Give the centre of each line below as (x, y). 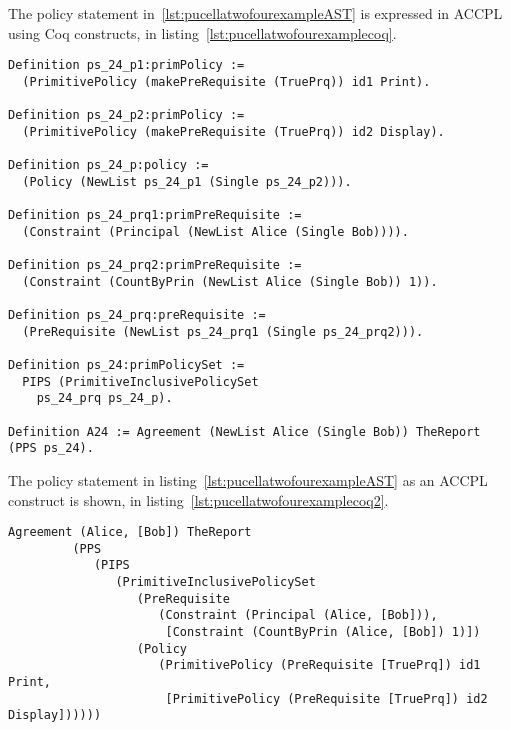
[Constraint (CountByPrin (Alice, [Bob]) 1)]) (323, 632)
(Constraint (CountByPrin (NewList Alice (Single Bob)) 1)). (230, 281)
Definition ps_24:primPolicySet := (126, 365)
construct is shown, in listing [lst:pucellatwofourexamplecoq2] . (198, 499)
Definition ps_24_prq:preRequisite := (137, 315)
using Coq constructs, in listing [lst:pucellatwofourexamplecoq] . (202, 32)
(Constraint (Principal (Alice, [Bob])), (298, 615)
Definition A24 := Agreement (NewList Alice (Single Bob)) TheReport (244, 431)
